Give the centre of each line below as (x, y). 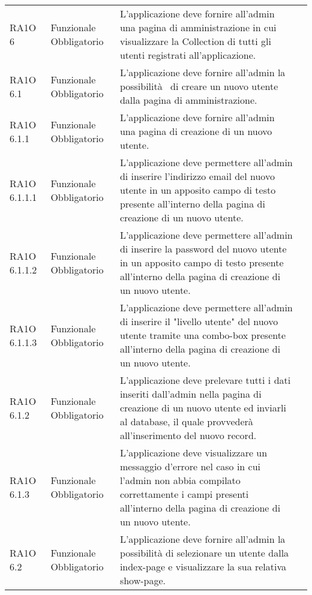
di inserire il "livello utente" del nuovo (199, 321)
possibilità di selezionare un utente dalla (204, 553)
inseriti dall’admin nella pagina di (190, 394)
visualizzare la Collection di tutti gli (196, 41)
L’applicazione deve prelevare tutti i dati (205, 380)
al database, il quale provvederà (186, 421)
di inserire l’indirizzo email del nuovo (197, 176)
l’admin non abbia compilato (180, 480)
